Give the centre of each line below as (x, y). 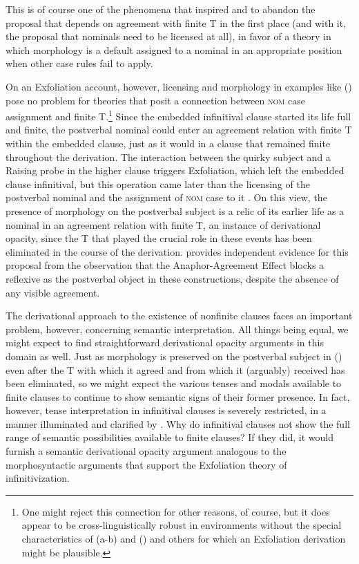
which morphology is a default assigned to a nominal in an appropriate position (174, 49)
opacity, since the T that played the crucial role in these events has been (159, 238)
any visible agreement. (53, 292)
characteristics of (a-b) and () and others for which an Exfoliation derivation (184, 539)
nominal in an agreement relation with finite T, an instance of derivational (163, 224)
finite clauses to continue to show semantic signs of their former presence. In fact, (178, 396)
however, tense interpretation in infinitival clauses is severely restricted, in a (166, 410)
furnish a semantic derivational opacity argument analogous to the (146, 451)
